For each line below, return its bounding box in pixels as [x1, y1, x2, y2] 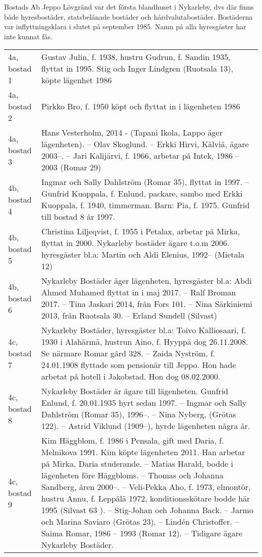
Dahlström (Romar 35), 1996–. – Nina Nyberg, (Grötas [41, 408, 236, 420]
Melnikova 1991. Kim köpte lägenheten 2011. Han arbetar [41, 446, 245, 458]
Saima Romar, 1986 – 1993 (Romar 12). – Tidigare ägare [41, 527, 242, 539]
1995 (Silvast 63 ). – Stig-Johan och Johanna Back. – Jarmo [41, 504, 253, 516]
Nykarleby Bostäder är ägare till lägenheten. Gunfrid [41, 385, 228, 397]
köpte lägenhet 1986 [41, 74, 112, 86]
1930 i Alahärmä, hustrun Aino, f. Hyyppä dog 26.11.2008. [41, 336, 248, 348]
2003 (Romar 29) [41, 161, 101, 173]
